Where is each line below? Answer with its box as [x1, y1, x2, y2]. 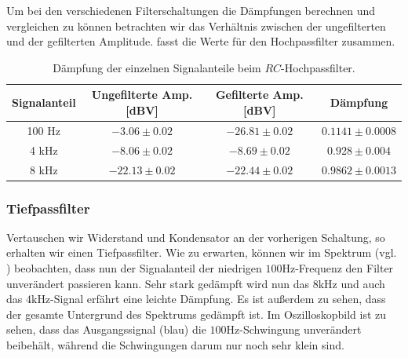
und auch [341, 275, 385, 291]
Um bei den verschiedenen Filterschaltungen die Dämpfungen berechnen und [6, 2, 376, 18]
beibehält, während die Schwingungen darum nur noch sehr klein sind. [6, 336, 344, 353]
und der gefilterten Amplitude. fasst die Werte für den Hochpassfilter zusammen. [6, 33, 395, 49]
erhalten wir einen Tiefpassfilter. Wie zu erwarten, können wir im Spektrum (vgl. [6, 244, 397, 261]
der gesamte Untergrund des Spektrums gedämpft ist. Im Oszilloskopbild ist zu [6, 305, 387, 322]
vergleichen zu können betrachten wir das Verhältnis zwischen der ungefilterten [6, 17, 386, 34]
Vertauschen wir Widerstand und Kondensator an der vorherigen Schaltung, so [6, 228, 385, 245]
